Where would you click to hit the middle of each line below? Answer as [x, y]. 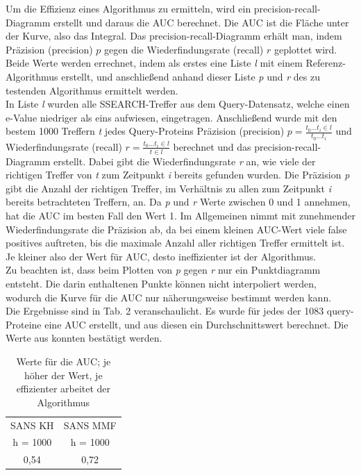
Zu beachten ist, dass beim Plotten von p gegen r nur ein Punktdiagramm [163, 270]
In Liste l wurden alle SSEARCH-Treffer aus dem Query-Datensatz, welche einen [178, 104]
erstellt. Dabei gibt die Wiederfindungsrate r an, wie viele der [185, 161]
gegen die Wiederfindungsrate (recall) [184, 49]
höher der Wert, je [64, 375]
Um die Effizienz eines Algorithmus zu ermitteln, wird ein [128, 8]
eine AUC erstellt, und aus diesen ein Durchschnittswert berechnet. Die [196, 324]
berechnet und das [212, 146]
